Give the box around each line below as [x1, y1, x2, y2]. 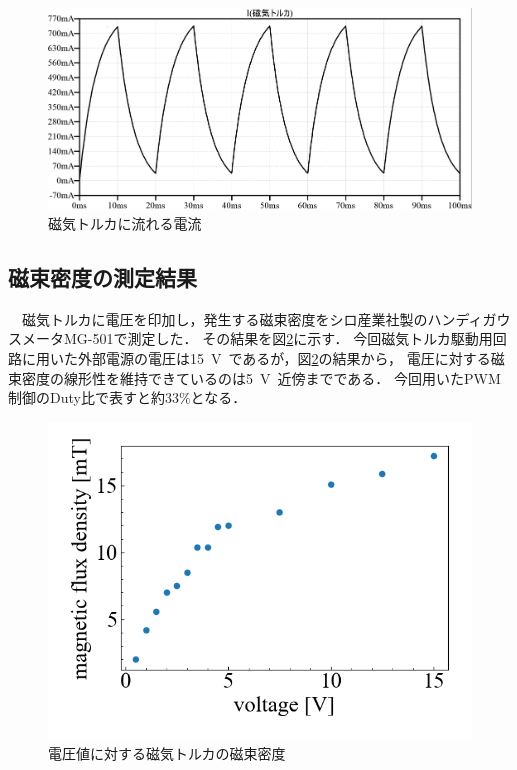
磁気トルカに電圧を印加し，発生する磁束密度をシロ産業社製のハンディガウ [21, 308, 511, 329]
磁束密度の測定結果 [8, 262, 197, 292]
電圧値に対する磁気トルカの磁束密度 [48, 743, 286, 764]
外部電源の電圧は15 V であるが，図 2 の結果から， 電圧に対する [77, 348, 491, 368]
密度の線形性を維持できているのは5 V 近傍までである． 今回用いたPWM [21, 367, 501, 388]
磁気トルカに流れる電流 [48, 213, 202, 234]
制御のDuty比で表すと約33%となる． [8, 387, 247, 408]
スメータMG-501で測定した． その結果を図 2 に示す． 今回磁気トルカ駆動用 [8, 328, 493, 349]
